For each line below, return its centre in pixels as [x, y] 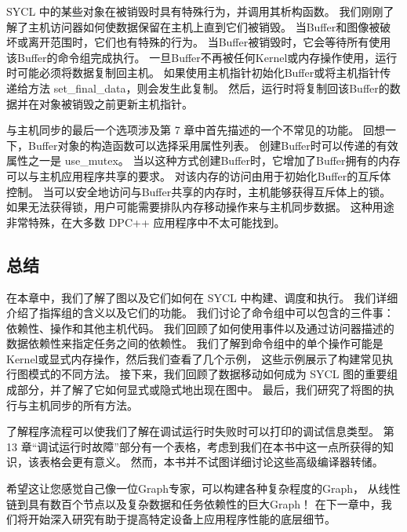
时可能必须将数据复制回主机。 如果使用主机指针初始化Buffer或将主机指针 [193, 73]
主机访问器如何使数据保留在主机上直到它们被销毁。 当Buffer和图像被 [204, 26]
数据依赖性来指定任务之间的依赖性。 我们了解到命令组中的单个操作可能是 [195, 343]
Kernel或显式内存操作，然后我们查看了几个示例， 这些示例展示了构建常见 [194, 358]
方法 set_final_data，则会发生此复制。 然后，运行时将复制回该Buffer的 [209, 87]
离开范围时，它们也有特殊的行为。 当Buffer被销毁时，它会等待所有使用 [209, 42]
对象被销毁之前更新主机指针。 [116, 103]
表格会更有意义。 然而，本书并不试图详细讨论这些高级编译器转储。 [211, 462]
